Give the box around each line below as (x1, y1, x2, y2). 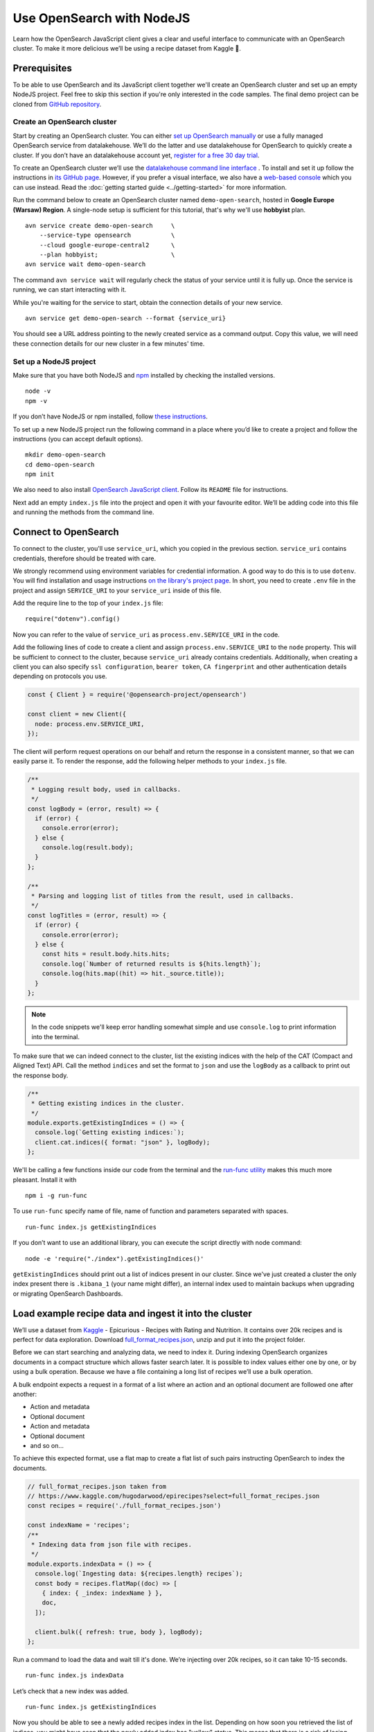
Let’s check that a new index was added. (12, 1687, 130, 1695)
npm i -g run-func (25, 1192, 88, 1199)
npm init (25, 470, 55, 478)
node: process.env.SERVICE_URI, (35, 720, 145, 727)
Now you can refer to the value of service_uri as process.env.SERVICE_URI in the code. (12, 630, 280, 639)
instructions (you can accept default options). (12, 434, 143, 443)
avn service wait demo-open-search (25, 260, 146, 268)
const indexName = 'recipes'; (27, 1521, 130, 1529)
